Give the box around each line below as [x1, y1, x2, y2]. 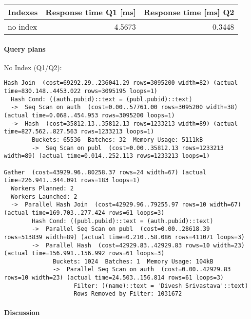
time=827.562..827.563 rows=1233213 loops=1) [4, 128, 154, 135]
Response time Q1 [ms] [45, 6, 136, 18]
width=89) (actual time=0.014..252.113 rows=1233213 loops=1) [4, 152, 210, 160]
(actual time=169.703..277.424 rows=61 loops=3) [4, 209, 165, 216]
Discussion [4, 307, 40, 317]
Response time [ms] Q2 [143, 6, 234, 18]
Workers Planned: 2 [11, 185, 74, 192]
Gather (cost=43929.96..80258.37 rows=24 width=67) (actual [4, 169, 207, 176]
